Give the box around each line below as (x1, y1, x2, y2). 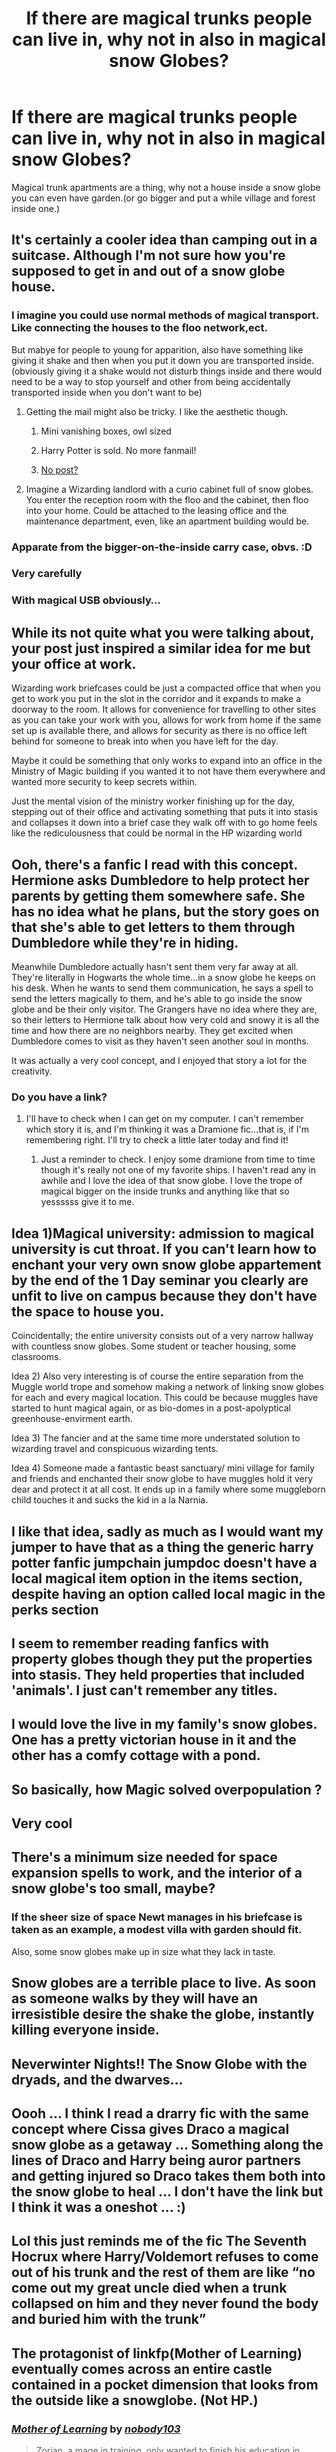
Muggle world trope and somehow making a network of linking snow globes (11, 1381, 324, 1393)
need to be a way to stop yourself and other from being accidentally (11, 375, 291, 387)
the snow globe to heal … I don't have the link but (11, 2183, 324, 2200)
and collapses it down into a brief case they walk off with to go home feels (11, 817, 318, 829)
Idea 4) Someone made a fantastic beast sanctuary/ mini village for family (11, 1462, 316, 1474)
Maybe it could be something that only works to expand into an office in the (11, 755, 323, 767)
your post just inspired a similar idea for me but (11, 640, 311, 657)
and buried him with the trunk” (11, 2311, 207, 2328)
